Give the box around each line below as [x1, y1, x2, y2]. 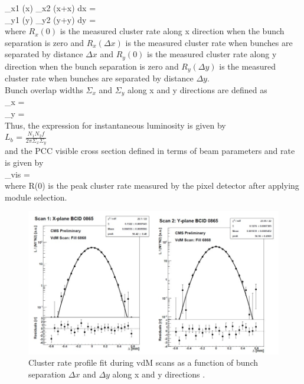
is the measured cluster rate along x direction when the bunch [60, 25, 285, 37]
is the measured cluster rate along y [147, 48, 277, 60]
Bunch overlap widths [5, 83, 83, 96]
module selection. [5, 191, 67, 203]
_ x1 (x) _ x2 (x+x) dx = [5, 2, 96, 14]
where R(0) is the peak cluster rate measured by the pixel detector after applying [5, 179, 299, 192]
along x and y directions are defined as [127, 83, 267, 96]
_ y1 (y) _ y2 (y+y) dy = [5, 13, 96, 25]
